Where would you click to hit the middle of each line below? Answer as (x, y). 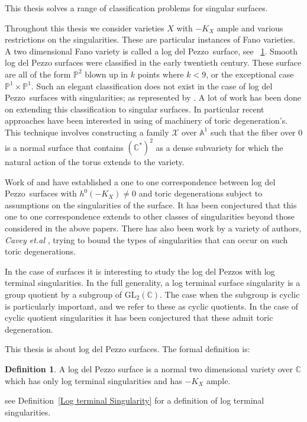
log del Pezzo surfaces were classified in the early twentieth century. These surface (153, 62)
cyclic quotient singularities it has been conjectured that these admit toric (139, 318)
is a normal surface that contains (64, 147)
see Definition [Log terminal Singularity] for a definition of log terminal (135, 400)
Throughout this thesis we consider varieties (85, 28)
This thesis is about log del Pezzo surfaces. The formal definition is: (127, 349)
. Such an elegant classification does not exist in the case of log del (152, 86)
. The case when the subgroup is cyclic (230, 294)
